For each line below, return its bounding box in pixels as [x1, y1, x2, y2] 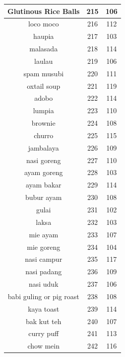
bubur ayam [25, 192, 62, 202]
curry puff [28, 328, 59, 339]
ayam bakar [25, 179, 62, 190]
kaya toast [28, 303, 60, 314]
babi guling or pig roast [7, 291, 79, 301]
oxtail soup [27, 80, 61, 91]
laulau [34, 55, 53, 66]
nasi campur [25, 254, 62, 264]
